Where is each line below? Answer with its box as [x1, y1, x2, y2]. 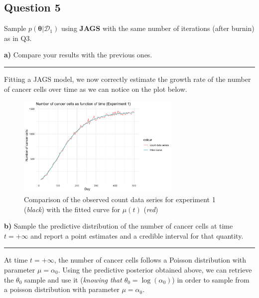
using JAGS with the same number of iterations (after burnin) [61, 23, 255, 33]
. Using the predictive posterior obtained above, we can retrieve [58, 264, 252, 275]
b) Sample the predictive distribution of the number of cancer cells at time [4, 221, 233, 231]
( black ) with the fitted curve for [24, 204, 121, 214]
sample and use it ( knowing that [24, 274, 122, 285]
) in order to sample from [172, 274, 250, 285]
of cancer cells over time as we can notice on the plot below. [4, 83, 187, 94]
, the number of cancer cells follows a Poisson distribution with [54, 255, 247, 265]
